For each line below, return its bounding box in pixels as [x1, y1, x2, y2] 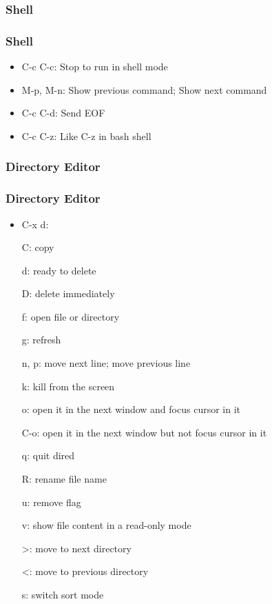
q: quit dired [21, 448, 75, 463]
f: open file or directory [21, 309, 120, 323]
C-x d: [21, 217, 49, 231]
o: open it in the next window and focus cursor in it [21, 402, 240, 416]
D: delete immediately [21, 286, 115, 301]
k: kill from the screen [21, 379, 115, 393]
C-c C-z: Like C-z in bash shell [21, 128, 151, 143]
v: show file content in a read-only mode [21, 518, 191, 532]
